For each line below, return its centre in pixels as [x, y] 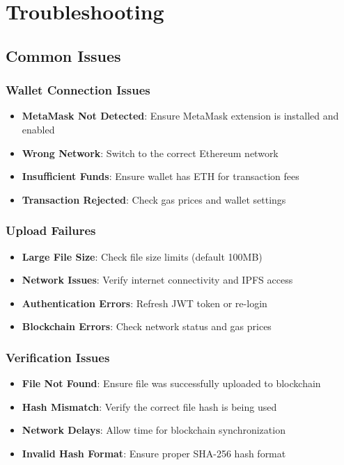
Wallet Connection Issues [78, 90]
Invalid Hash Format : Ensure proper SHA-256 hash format [154, 453]
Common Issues [63, 55]
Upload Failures [51, 230]
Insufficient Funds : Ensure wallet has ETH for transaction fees [161, 176]
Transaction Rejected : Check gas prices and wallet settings [154, 199]
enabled [38, 129]
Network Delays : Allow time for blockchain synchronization [154, 430]
